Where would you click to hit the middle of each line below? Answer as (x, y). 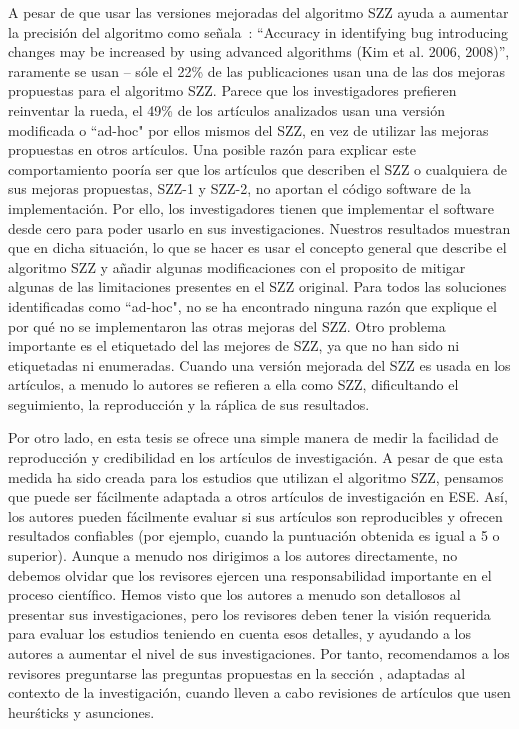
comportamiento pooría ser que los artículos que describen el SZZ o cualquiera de (258, 168)
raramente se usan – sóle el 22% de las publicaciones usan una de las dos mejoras (256, 70)
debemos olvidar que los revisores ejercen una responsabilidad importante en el (250, 574)
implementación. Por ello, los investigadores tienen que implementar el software (251, 207)
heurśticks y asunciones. (81, 711)
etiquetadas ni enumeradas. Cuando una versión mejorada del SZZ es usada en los (259, 364)
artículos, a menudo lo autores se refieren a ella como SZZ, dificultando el (233, 384)
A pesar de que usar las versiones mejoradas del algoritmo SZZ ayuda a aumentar (258, 12)
